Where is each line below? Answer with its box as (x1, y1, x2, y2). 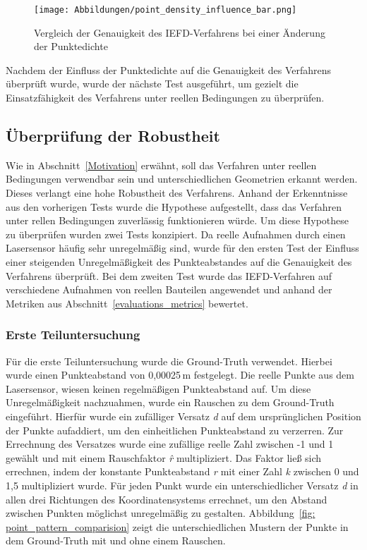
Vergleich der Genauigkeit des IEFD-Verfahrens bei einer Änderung (34, 25, 325, 39)
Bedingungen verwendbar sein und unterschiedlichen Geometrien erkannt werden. (6, 171, 358, 186)
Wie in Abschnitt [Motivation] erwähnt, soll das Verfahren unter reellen (6, 157, 317, 172)
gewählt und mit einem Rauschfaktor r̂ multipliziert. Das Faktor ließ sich (6, 450, 322, 465)
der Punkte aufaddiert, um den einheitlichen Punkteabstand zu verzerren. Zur (6, 422, 344, 437)
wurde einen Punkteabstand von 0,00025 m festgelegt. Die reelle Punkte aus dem (6, 367, 354, 382)
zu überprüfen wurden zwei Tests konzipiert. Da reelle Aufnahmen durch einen (6, 226, 346, 241)
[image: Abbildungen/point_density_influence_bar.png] (34, 5, 297, 15)
